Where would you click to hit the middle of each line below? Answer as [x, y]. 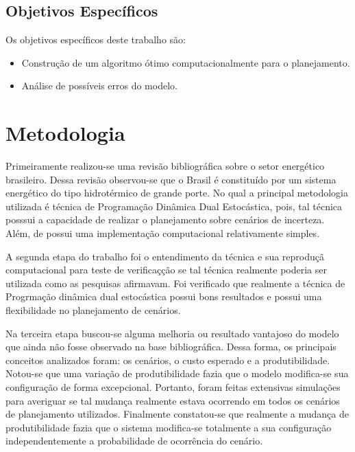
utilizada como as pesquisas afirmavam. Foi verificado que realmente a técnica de [175, 283]
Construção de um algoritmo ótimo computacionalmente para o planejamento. [186, 62]
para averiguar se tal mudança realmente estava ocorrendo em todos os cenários [173, 400]
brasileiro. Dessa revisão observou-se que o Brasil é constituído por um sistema [171, 179]
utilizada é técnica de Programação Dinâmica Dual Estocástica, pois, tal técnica [174, 206]
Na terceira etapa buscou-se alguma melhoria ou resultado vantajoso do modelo [172, 333]
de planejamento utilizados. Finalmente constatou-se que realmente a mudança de [177, 414]
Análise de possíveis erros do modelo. [99, 86]
